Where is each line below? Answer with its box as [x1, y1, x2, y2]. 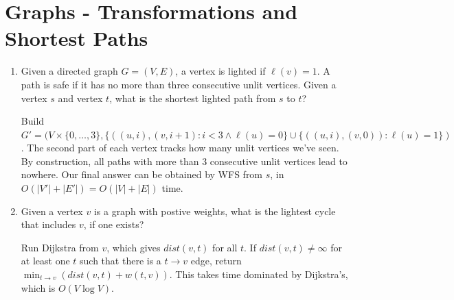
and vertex [58, 90, 103, 105]
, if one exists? [83, 217, 144, 232]
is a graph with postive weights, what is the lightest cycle [93, 203, 336, 218]
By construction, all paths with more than [21, 153, 199, 168]
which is [21, 280, 56, 295]
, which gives [106, 240, 161, 254]
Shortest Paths [5, 24, 148, 52]
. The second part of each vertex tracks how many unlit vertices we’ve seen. [21, 140, 339, 155]
